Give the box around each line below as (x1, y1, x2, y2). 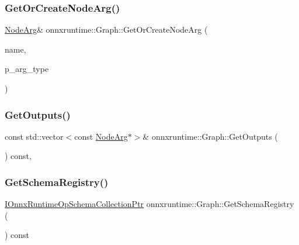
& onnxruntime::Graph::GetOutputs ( (142, 130, 278, 142)
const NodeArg (74, 130, 128, 142)
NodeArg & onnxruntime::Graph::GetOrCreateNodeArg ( (5, 23, 208, 36)
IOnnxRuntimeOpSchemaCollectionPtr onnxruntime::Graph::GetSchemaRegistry (5, 198, 294, 210)
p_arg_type (5, 63, 49, 75)
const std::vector (5, 130, 64, 142)
